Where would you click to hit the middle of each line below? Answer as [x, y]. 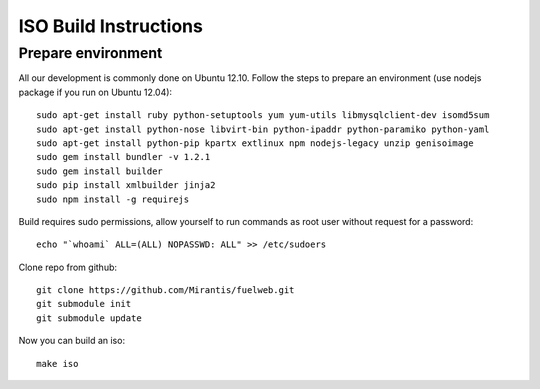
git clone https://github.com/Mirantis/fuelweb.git [165, 290]
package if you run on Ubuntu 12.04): [95, 92]
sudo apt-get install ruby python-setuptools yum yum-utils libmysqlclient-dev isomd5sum [263, 115]
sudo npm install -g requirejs [113, 199]
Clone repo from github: [68, 267]
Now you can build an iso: [71, 341]
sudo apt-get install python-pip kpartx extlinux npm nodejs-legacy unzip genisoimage [255, 143]
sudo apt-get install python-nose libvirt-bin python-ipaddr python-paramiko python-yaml [263, 129]
